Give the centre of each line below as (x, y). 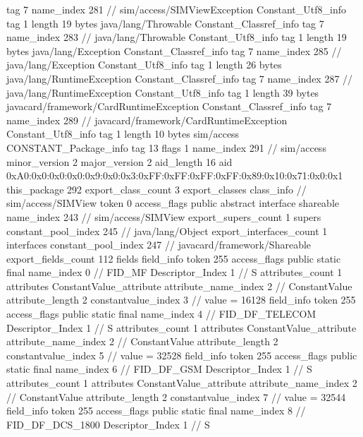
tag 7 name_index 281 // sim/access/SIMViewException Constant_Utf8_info (176, 9)
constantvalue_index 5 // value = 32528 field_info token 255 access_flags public (182, 355)
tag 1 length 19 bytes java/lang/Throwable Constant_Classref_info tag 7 (165, 23)
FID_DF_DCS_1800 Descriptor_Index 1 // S (108, 424)
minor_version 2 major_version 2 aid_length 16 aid (119, 161)
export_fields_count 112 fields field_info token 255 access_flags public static (174, 258)
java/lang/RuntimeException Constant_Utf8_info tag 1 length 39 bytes (163, 92)
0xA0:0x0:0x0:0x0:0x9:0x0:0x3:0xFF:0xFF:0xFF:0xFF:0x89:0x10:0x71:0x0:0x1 (175, 175)
